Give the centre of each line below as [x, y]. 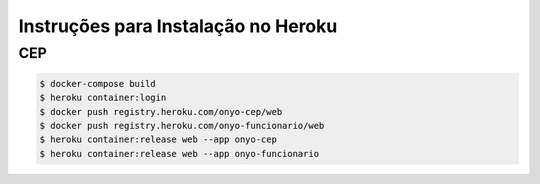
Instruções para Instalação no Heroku [178, 26]
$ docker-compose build [98, 83]
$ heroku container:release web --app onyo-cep [158, 139]
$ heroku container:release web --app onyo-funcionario [179, 153]
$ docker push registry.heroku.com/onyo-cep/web [161, 111]
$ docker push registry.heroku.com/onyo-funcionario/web [182, 125]
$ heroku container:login [103, 98]
